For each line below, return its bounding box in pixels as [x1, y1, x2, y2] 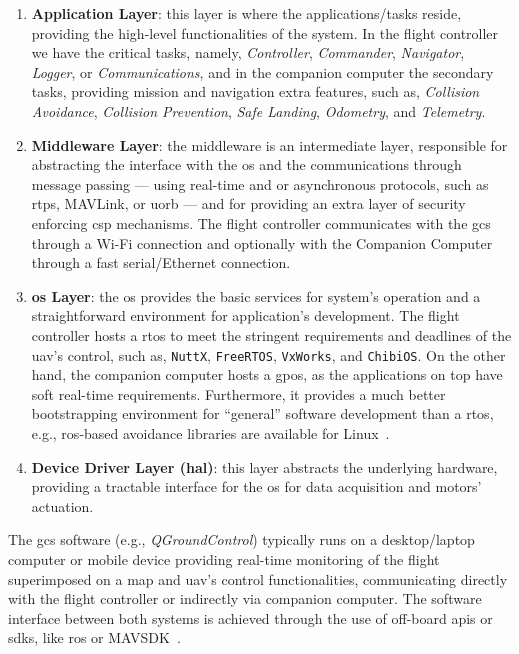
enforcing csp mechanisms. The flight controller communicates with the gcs [31, 212, 491, 233]
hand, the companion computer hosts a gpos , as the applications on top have [31, 364, 503, 385]
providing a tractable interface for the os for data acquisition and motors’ [31, 476, 482, 497]
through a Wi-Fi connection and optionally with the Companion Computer [31, 232, 493, 253]
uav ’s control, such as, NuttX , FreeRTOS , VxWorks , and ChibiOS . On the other [31, 344, 506, 365]
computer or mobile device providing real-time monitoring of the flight [8, 548, 440, 569]
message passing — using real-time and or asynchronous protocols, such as [31, 173, 489, 194]
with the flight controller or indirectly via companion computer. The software [8, 588, 482, 609]
